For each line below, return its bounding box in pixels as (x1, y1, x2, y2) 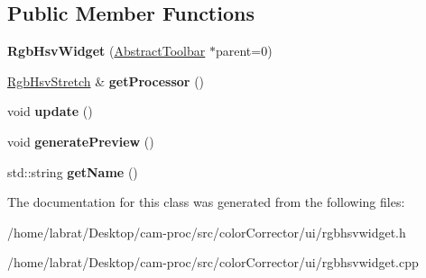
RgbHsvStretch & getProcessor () (7, 71, 205, 90)
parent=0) (215, 41, 273, 60)
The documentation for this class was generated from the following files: (7, 193, 405, 211)
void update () (7, 102, 93, 121)
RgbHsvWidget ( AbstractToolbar (7, 41, 206, 60)
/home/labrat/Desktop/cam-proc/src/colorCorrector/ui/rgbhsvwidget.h (7, 222, 406, 241)
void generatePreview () (7, 131, 154, 150)
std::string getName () (7, 162, 138, 181)
